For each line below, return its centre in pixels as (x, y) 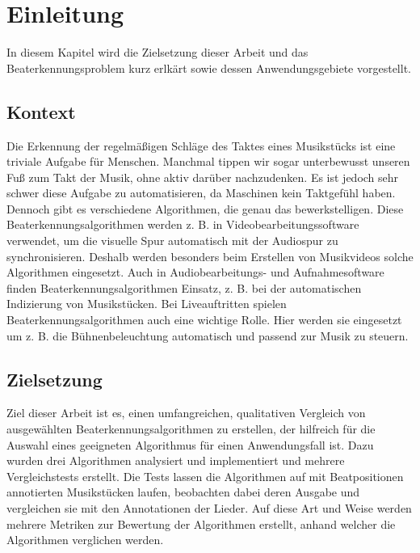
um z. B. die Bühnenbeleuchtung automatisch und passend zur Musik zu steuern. (208, 335)
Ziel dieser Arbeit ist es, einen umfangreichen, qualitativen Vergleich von (186, 413)
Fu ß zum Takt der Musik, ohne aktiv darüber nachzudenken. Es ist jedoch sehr (203, 177)
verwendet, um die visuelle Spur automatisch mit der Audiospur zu (172, 241)
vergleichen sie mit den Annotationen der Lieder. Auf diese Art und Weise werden (209, 508)
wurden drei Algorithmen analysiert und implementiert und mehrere (176, 460)
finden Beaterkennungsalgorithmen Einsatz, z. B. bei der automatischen (184, 287)
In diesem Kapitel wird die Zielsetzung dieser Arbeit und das (157, 52)
